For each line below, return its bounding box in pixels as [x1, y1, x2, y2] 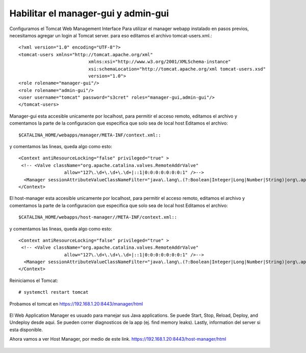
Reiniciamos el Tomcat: [9, 277, 58, 284]
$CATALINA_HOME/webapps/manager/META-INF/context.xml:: [18, 132, 161, 138]
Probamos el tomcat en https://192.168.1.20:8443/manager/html [9, 300, 143, 307]
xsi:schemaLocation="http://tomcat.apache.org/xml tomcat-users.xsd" [88, 66, 266, 72]
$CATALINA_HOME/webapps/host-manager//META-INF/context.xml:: [18, 215, 177, 220]
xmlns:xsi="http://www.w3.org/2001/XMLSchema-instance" [88, 59, 231, 65]
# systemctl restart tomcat [18, 289, 89, 295]
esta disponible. [9, 326, 43, 333]
